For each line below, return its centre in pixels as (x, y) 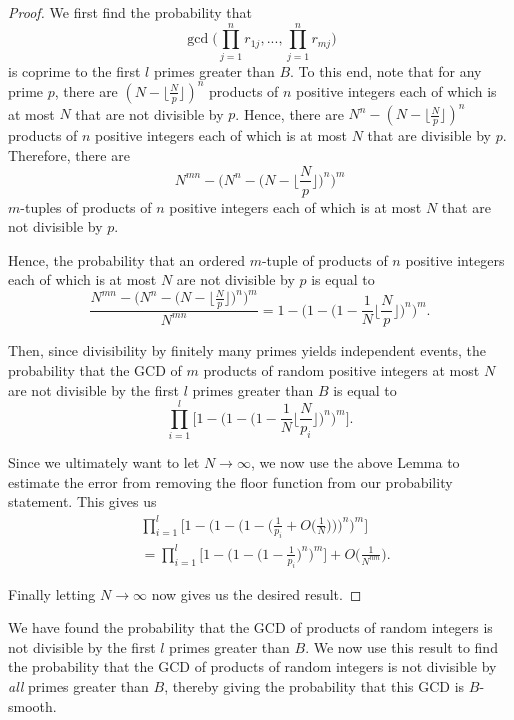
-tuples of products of (86, 206)
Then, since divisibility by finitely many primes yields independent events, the (247, 350)
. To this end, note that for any (386, 70)
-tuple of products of (324, 259)
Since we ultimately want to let (104, 462)
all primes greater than (78, 686)
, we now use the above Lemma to (355, 462)
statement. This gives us (82, 501)
